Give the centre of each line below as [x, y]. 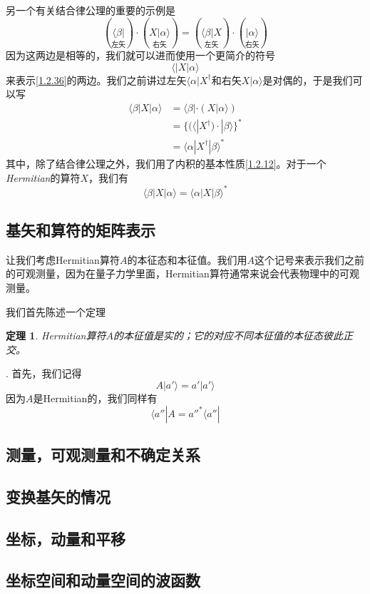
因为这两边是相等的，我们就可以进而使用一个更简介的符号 [140, 55]
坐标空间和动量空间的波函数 [103, 580]
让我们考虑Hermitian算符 [63, 259]
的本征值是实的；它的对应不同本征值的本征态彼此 [228, 336]
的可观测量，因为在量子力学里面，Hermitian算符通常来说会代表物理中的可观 [183, 273]
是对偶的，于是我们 [308, 80]
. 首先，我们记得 [44, 373]
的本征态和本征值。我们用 [187, 259]
